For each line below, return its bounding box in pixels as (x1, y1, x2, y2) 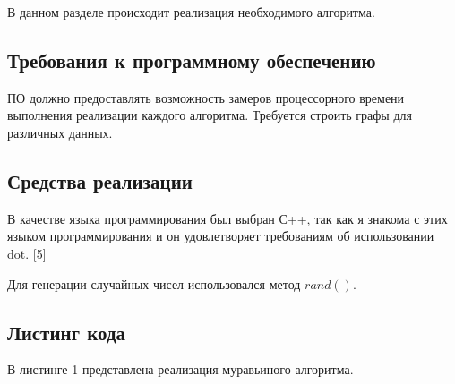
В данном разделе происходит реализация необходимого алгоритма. (7, 3, 375, 21)
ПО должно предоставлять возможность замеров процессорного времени (7, 88, 405, 107)
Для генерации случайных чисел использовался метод (7, 274, 301, 293)
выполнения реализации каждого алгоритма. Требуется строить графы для (7, 106, 412, 124)
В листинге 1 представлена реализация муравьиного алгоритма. (7, 360, 354, 379)
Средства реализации (7, 166, 193, 194)
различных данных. (7, 123, 113, 141)
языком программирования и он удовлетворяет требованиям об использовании (7, 226, 434, 245)
